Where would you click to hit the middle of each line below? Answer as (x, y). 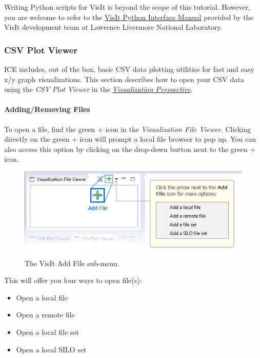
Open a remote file (45, 315)
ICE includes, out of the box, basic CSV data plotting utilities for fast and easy (129, 69)
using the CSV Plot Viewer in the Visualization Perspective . (98, 89)
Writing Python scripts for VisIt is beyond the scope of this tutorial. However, (127, 7)
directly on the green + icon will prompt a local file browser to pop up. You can (130, 139)
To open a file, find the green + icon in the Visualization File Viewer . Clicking (127, 129)
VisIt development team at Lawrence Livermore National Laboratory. (113, 27)
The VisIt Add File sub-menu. (72, 263)
